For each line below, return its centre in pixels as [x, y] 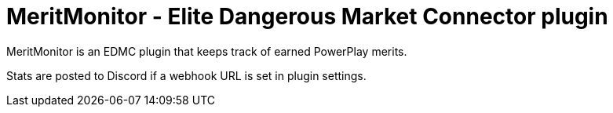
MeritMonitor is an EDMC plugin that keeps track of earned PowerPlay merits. [207, 51]
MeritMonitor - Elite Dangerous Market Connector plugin [307, 16]
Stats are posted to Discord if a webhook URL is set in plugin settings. [186, 75]
